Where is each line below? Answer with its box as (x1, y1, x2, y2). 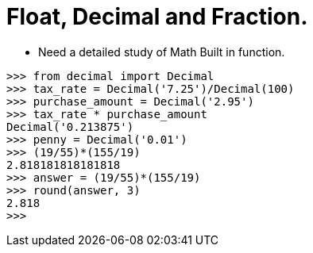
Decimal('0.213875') (6, 120, 134, 133)
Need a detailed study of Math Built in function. (38, 44, 285, 59)
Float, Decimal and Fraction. (6, 3, 308, 30)
